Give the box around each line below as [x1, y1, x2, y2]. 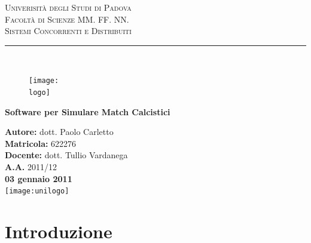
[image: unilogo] [5, 187, 69, 196]
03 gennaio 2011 [5, 172, 72, 184]
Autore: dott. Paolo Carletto [5, 125, 114, 138]
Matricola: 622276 [5, 137, 77, 149]
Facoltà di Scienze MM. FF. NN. [5, 13, 129, 25]
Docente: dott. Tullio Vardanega [5, 149, 128, 161]
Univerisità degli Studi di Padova [5, 1, 132, 13]
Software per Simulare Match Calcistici [5, 105, 170, 118]
